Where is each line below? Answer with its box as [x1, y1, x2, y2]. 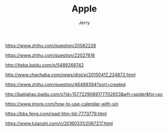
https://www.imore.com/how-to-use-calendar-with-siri [5, 101, 119, 107]
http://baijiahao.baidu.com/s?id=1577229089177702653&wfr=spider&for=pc [5, 91, 163, 97]
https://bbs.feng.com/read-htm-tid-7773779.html [5, 110, 107, 116]
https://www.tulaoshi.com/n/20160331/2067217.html [5, 120, 113, 126]
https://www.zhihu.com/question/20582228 [5, 42, 96, 48]
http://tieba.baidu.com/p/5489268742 [5, 62, 84, 68]
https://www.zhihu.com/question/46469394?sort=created [5, 81, 126, 87]
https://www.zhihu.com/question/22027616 [5, 52, 95, 58]
